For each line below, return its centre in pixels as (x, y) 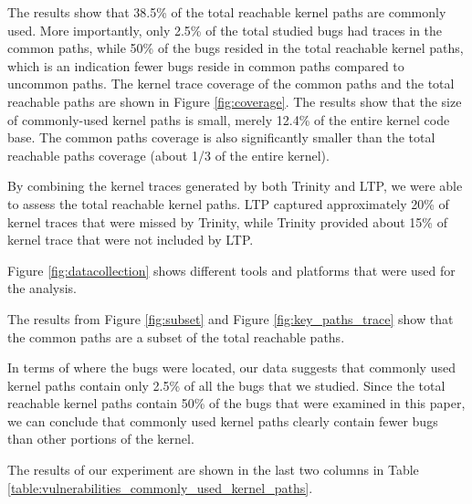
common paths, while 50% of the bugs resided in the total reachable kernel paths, (236, 48)
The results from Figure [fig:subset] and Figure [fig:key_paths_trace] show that (231, 318)
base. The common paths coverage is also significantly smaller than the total (221, 137)
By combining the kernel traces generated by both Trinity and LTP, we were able (235, 186)
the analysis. (42, 288)
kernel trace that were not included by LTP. (131, 240)
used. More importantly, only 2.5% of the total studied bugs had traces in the (225, 30)
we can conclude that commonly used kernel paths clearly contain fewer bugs (223, 420)
